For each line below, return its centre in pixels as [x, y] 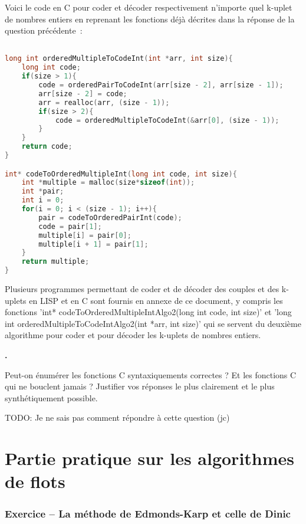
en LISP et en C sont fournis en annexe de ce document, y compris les [156, 300]
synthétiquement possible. [51, 397]
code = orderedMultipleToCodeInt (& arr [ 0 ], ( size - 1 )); [167, 120]
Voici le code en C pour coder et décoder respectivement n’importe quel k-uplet [149, 7]
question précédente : [44, 30]
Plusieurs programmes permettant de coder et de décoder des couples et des [142, 289]
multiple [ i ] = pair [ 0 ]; [85, 235]
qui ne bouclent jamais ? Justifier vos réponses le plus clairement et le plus [140, 386]
